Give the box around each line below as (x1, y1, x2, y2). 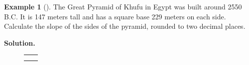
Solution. (4, 37, 35, 48)
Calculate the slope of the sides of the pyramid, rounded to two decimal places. (4, 21, 246, 31)
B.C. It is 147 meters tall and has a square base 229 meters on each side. (4, 11, 226, 21)
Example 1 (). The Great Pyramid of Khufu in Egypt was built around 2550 (4, 1, 242, 11)
